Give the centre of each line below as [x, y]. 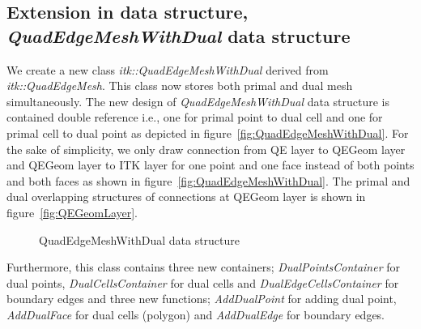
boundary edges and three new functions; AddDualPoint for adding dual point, [202, 299]
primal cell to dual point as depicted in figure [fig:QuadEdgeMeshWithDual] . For [208, 132]
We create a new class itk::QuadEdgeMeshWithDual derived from [168, 69]
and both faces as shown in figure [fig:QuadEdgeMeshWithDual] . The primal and [208, 180]
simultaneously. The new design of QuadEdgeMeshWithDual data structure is [198, 101]
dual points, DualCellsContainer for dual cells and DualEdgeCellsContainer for [203, 282]
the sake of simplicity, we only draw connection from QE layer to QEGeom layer [206, 149]
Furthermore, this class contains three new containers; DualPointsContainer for [204, 267]
